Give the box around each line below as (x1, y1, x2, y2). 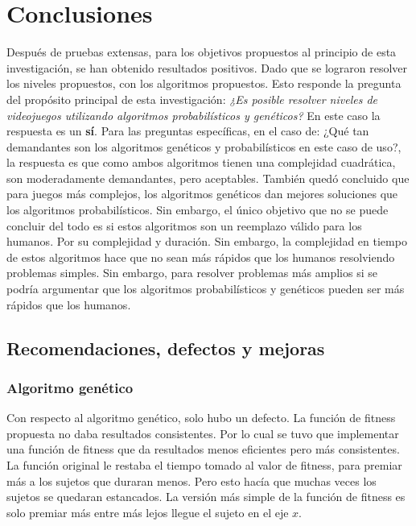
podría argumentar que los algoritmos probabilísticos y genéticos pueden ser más (6, 280, 405, 297)
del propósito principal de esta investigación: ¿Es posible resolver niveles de (6, 90, 377, 107)
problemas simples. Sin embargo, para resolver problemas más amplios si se (6, 264, 377, 281)
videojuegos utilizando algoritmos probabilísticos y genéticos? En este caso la (6, 106, 381, 123)
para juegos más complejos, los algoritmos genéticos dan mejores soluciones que (6, 185, 398, 202)
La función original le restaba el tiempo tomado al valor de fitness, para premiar (6, 457, 402, 473)
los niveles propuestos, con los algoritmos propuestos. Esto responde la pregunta (6, 75, 402, 92)
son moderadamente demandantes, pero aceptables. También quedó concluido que (6, 169, 410, 186)
